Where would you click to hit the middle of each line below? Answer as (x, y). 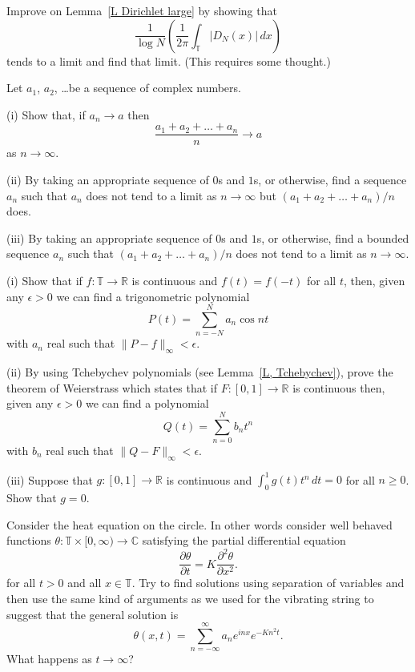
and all (85, 583)
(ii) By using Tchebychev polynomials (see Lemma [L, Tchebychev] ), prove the (200, 372)
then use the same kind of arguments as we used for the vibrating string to (190, 599)
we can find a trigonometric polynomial (153, 296)
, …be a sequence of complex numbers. (147, 88)
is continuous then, (339, 387)
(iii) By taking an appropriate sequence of (109, 237)
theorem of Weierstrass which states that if (112, 387)
